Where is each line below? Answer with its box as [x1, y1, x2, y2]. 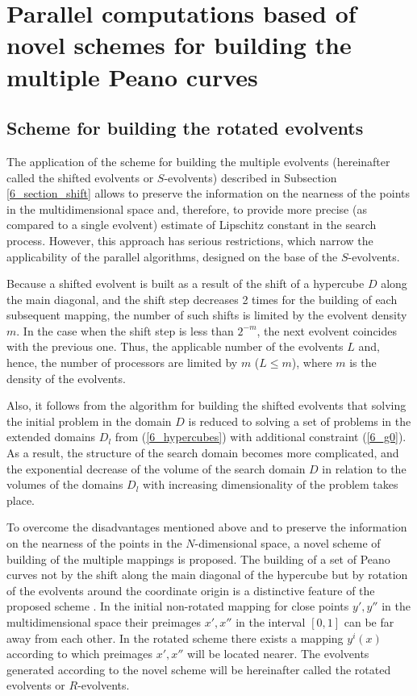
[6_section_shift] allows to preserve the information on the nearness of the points [6, 185, 411, 202]
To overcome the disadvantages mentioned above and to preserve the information [6, 519, 407, 536]
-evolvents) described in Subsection [164, 169, 337, 185]
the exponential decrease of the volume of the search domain [6, 460, 306, 477]
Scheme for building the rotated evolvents [6, 115, 364, 140]
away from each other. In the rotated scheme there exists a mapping [6, 629, 344, 646]
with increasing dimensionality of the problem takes [143, 476, 398, 493]
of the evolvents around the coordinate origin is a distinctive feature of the [6, 581, 375, 598]
